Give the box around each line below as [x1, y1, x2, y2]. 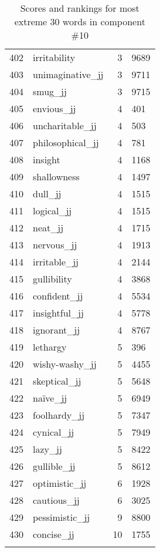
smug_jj [33, 85, 67, 98]
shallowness [33, 170, 80, 183]
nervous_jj [33, 238, 77, 251]
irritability [33, 51, 76, 64]
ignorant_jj [33, 323, 80, 336]
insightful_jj [33, 306, 84, 319]
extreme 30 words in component [14, 15, 145, 28]
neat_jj [33, 221, 64, 234]
